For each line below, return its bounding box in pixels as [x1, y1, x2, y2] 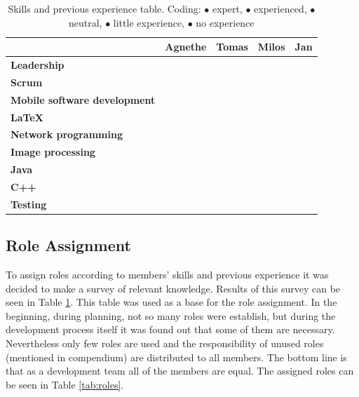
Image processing [11, 144, 95, 159]
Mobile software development [11, 92, 156, 107]
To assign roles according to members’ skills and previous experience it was [6, 267, 329, 282]
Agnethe [165, 39, 207, 54]
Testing [11, 196, 47, 211]
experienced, [254, 1, 307, 15]
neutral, [69, 15, 102, 29]
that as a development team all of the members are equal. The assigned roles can [6, 363, 354, 378]
